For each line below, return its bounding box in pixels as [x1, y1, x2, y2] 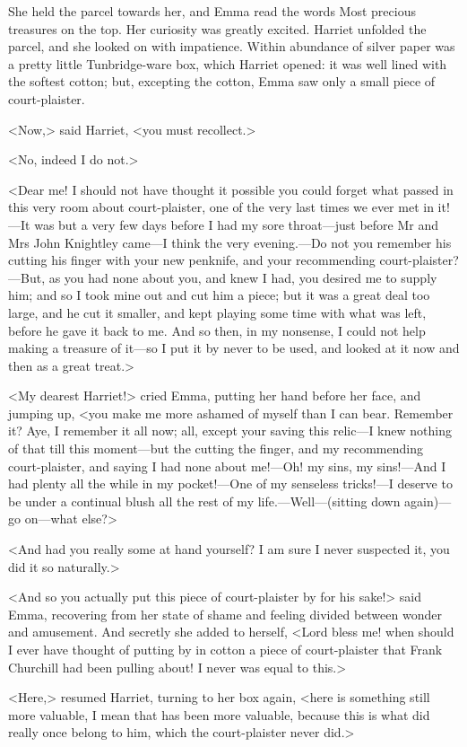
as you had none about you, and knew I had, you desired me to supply [48, 268, 437, 286]
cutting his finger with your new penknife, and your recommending [8, 250, 376, 269]
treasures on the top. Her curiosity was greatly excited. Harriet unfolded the [8, 19, 427, 38]
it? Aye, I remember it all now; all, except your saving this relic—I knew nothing [8, 421, 452, 440]
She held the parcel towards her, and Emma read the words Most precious [8, 2, 416, 20]
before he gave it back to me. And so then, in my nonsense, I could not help [8, 321, 426, 339]
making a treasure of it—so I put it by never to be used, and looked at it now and [8, 338, 460, 357]
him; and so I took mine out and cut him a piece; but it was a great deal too [8, 286, 430, 304]
